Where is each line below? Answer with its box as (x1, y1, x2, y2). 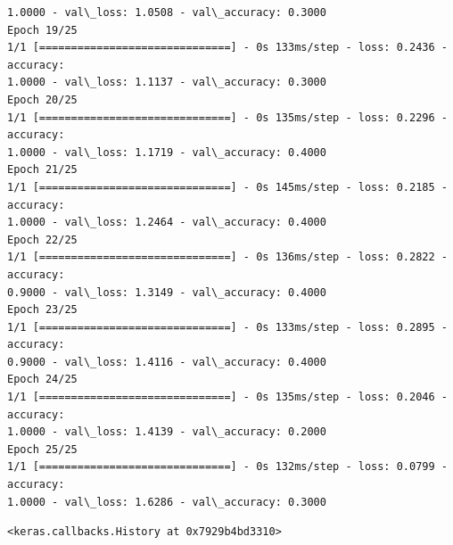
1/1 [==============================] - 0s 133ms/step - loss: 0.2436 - (7, 41, 448, 54)
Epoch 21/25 (7, 163, 78, 177)
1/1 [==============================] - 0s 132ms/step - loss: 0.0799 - (7, 460, 448, 474)
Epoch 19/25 (7, 23, 78, 37)
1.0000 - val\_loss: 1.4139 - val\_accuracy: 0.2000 (7, 425, 326, 439)
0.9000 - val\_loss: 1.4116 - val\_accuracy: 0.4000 (7, 355, 326, 368)
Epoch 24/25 (7, 373, 78, 386)
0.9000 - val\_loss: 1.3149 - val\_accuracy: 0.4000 (7, 285, 326, 299)
